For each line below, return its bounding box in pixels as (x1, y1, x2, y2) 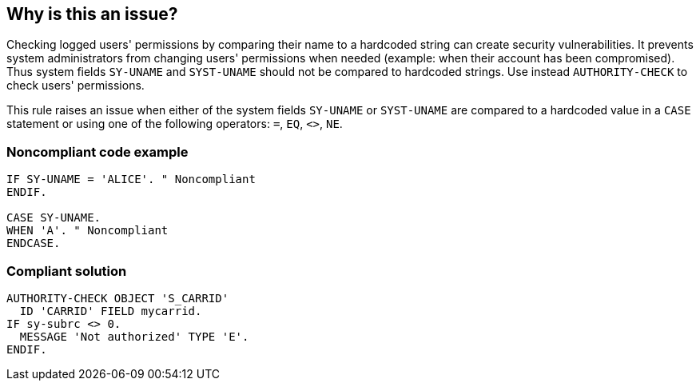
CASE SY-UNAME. (6, 211, 101, 225)
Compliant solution (6, 262, 127, 279)
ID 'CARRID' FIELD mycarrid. (19, 304, 202, 317)
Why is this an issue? (6, 4, 178, 24)
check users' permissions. (6, 78, 145, 93)
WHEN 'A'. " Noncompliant (6, 224, 169, 237)
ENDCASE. (6, 237, 61, 250)
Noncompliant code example (6, 143, 189, 160)
